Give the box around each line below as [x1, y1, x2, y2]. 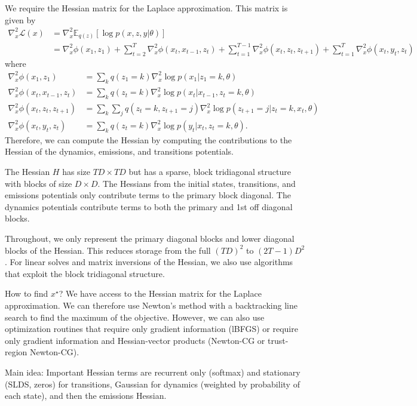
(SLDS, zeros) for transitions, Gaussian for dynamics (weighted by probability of [5, 377, 300, 390]
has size [62, 165, 90, 178]
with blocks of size [5, 177, 72, 189]
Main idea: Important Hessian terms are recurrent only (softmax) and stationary [5, 365, 301, 378]
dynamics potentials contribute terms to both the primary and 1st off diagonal [5, 200, 293, 213]
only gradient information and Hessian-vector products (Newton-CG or [5, 334, 265, 346]
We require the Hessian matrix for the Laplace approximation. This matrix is [5, 2, 288, 14]
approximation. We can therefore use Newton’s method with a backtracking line [5, 299, 298, 311]
